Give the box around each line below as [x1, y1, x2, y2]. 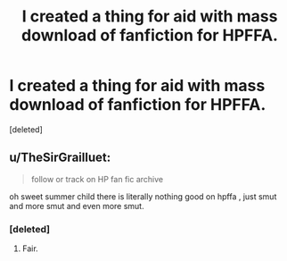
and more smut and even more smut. [9, 200, 144, 211]
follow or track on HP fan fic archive [30, 173, 163, 184]
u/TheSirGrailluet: [9, 150, 111, 165]
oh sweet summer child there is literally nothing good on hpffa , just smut [9, 190, 277, 202]
